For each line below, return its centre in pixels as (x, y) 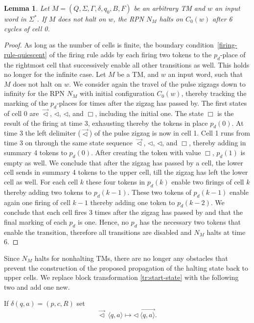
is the (225, 113)
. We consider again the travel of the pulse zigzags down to (157, 83)
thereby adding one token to (133, 202)
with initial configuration (117, 93)
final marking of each (35, 221)
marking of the (26, 103)
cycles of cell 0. (27, 28)
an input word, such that (206, 74)
